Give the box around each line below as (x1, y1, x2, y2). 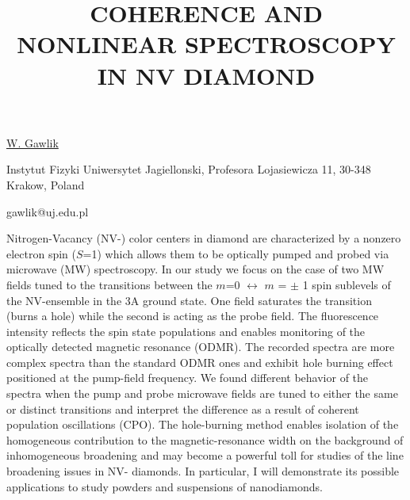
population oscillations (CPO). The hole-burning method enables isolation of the (6, 416, 399, 433)
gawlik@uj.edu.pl (6, 203, 89, 219)
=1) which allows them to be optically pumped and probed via (82, 245, 389, 261)
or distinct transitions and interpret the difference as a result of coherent (6, 400, 359, 417)
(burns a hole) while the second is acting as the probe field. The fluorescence (6, 307, 379, 324)
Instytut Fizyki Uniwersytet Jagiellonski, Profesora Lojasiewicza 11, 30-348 (6, 161, 371, 177)
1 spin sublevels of (302, 276, 391, 292)
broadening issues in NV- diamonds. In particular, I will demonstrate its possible (6, 463, 400, 479)
